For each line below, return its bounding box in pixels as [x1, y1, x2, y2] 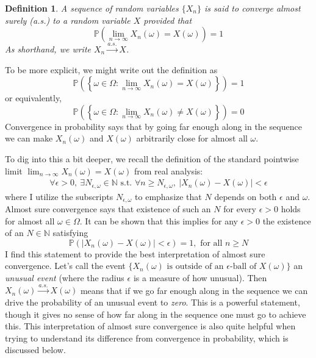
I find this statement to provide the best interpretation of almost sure [5, 247, 265, 260]
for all [200, 238, 223, 248]
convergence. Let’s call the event [5, 259, 126, 272]
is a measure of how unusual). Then [133, 271, 267, 284]
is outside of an [167, 262, 224, 271]
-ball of [230, 262, 257, 271]
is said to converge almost [204, 2, 301, 14]
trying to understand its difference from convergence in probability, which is [5, 331, 289, 344]
